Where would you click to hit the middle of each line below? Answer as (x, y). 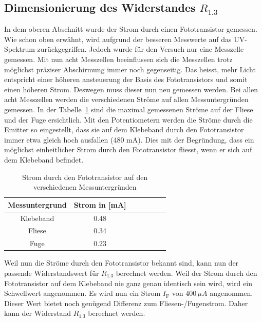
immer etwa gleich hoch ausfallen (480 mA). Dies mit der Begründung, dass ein (129, 139)
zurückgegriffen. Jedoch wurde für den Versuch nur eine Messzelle (141, 49)
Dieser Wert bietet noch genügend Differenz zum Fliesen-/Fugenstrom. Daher (126, 303)
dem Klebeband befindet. (44, 159)
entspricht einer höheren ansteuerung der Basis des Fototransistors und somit (126, 79)
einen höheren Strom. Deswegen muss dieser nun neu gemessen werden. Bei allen (131, 89)
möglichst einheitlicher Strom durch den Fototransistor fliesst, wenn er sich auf (128, 149)
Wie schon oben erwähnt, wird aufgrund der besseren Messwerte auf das (118, 39)
